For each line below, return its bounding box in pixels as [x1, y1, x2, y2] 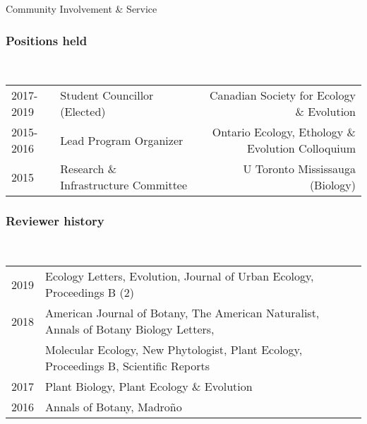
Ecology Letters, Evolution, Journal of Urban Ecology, [45, 268, 314, 285]
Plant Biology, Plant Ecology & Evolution [45, 378, 253, 395]
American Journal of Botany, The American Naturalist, [45, 305, 320, 322]
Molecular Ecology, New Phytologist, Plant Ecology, [45, 341, 303, 358]
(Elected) [60, 103, 106, 120]
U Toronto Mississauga [243, 160, 356, 177]
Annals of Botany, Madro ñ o [45, 399, 182, 416]
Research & [60, 160, 117, 177]
